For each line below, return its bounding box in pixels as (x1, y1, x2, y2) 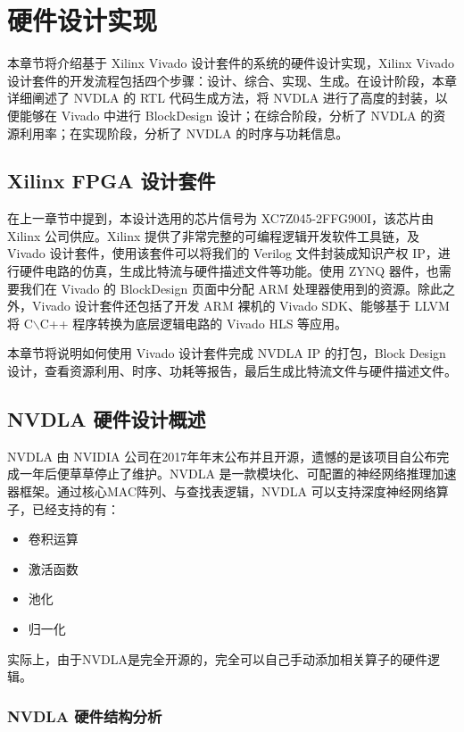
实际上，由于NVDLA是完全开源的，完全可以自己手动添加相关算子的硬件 (7, 649, 427, 668)
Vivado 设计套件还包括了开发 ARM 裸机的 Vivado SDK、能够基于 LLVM (31, 296, 450, 315)
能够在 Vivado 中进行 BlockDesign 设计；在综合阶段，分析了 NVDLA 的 (19, 105, 434, 124)
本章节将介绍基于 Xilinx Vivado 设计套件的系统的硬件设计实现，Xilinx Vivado (7, 54, 454, 72)
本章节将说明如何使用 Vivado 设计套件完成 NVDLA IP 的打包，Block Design (7, 344, 446, 362)
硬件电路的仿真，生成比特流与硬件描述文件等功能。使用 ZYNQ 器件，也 (19, 262, 439, 280)
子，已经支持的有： (7, 499, 120, 518)
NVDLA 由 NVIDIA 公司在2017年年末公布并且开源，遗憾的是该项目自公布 (7, 446, 437, 465)
